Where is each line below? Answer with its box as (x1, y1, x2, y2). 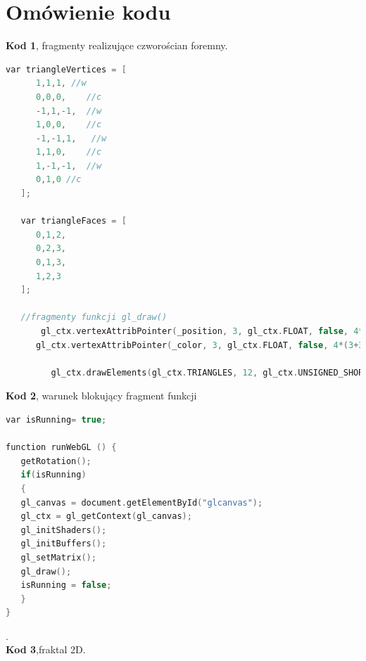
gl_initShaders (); (20, 525, 107, 535)
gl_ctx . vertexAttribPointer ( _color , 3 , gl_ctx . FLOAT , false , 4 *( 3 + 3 (35, 340, 364, 350)
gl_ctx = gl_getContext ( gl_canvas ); (20, 511, 192, 522)
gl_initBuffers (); (20, 539, 107, 549)
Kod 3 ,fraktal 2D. (6, 642, 86, 657)
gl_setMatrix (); (20, 552, 96, 563)
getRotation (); (20, 456, 91, 466)
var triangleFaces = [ (20, 216, 127, 226)
